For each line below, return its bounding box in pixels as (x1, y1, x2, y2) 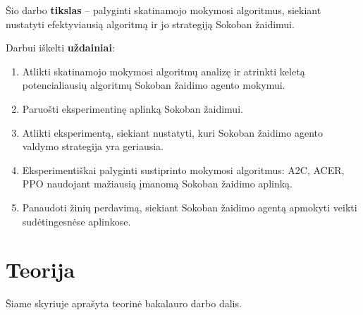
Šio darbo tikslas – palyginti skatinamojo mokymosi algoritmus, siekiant (6, 3, 321, 17)
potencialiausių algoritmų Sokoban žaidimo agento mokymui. (22, 78, 285, 92)
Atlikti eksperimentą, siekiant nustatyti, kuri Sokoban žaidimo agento (22, 125, 323, 140)
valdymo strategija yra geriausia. (22, 139, 164, 154)
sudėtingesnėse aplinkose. (22, 214, 131, 228)
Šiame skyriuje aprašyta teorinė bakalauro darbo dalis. (6, 296, 242, 311)
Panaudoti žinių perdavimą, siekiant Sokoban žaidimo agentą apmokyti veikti (22, 199, 357, 214)
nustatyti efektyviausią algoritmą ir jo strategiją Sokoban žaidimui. (6, 16, 295, 31)
